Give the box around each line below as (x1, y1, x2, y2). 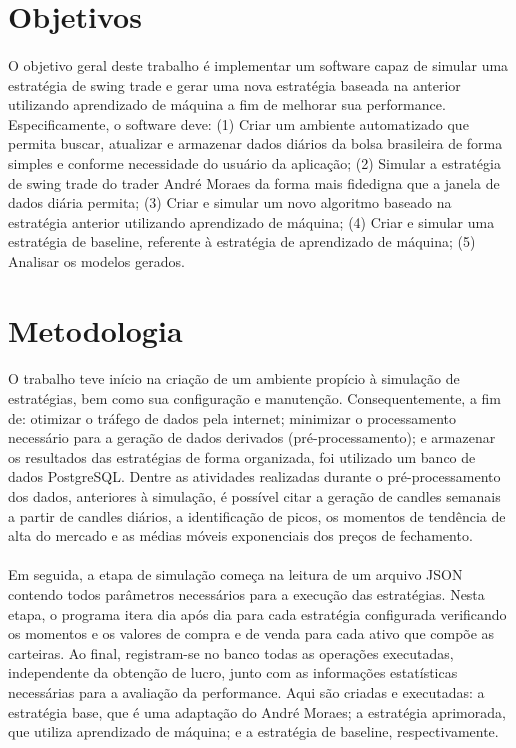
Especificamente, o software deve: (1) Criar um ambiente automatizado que (8, 113, 469, 134)
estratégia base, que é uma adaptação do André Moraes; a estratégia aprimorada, (8, 701, 506, 722)
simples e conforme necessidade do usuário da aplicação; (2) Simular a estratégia (8, 152, 501, 173)
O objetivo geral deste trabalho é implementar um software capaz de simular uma (8, 54, 509, 75)
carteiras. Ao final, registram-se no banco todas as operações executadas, (8, 642, 454, 663)
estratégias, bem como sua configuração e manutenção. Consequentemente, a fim (8, 388, 502, 409)
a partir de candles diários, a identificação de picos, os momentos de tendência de (8, 505, 506, 526)
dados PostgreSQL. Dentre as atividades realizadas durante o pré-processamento (8, 466, 501, 487)
